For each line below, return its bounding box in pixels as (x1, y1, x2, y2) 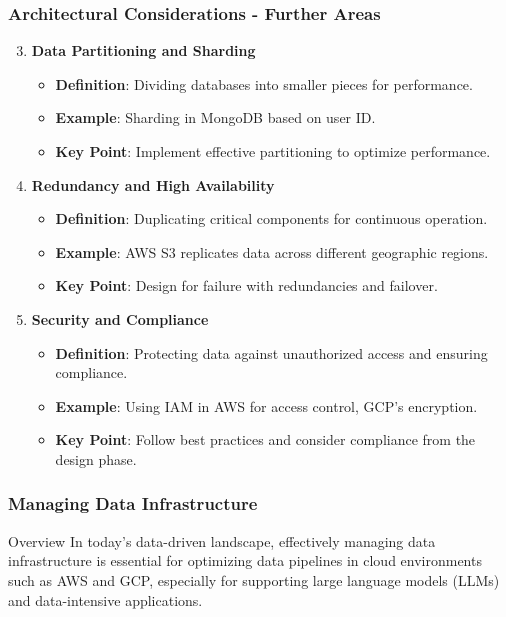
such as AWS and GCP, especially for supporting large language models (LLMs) (8, 569, 500, 590)
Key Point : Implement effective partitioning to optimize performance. (55, 141, 491, 161)
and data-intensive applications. (8, 589, 203, 610)
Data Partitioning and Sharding (31, 40, 256, 61)
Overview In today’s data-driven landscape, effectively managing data (8, 530, 436, 551)
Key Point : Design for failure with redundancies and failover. (55, 275, 438, 296)
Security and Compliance (31, 308, 209, 329)
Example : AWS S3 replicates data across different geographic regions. (55, 241, 489, 262)
